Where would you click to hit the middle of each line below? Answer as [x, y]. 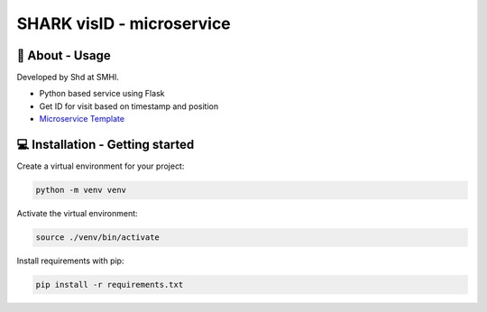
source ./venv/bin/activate [97, 238]
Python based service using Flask [102, 94]
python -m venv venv [81, 190]
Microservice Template [82, 119]
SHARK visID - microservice [124, 23]
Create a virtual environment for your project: [101, 166]
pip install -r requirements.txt [110, 285]
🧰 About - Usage [64, 55]
